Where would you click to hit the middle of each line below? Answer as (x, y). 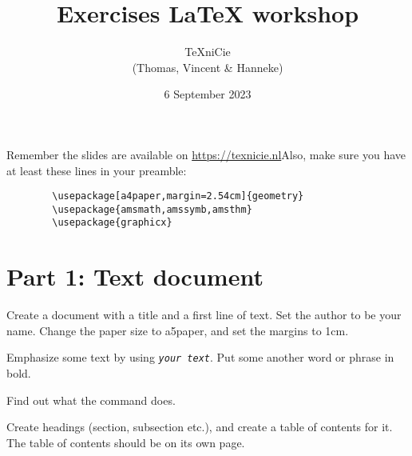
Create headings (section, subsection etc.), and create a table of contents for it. (200, 427)
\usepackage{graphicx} (112, 223)
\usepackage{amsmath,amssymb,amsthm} (152, 209)
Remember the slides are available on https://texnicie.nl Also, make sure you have (206, 154)
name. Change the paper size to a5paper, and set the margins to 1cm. (178, 330)
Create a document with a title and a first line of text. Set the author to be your (204, 315)
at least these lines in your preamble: (97, 170)
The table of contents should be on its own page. (126, 442)
